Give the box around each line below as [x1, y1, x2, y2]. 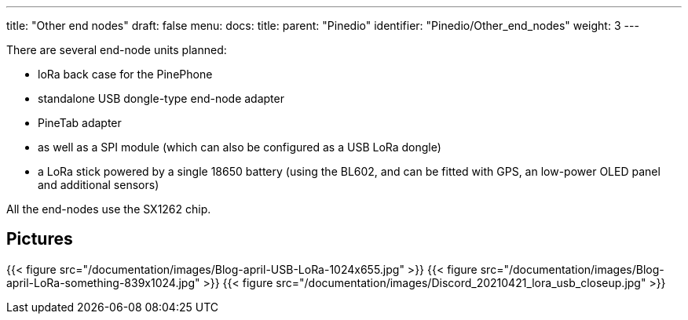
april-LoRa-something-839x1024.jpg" [6, 275, 200, 289]
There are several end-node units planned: [6, 43, 227, 56]
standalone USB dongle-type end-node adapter [38, 92, 284, 105]
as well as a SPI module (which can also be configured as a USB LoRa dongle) [38, 140, 441, 154]
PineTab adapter [38, 116, 122, 129]
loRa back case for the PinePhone [38, 67, 213, 81]
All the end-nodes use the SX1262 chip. [6, 202, 211, 216]
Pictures [6, 229, 73, 249]
